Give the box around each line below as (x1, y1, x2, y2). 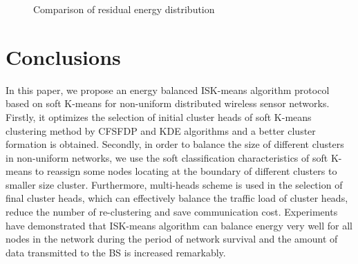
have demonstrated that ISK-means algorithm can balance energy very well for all (6, 218, 352, 232)
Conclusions (6, 42, 121, 70)
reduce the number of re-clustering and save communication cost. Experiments (6, 205, 338, 219)
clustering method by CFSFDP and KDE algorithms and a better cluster (6, 123, 316, 138)
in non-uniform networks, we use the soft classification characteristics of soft (6, 150, 328, 164)
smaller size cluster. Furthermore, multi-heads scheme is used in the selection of (6, 177, 343, 191)
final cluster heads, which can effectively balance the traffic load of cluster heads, (6, 191, 348, 205)
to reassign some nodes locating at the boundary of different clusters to (35, 164, 337, 178)
